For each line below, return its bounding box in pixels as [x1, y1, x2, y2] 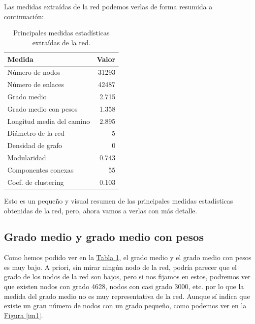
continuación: [4, 11, 44, 21]
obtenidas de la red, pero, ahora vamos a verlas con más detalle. [4, 205, 197, 215]
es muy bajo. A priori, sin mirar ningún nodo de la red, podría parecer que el [4, 262, 237, 272]
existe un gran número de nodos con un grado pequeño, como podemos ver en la [4, 300, 247, 311]
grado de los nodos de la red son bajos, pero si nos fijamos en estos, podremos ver [4, 271, 251, 282]
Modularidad [7, 152, 46, 163]
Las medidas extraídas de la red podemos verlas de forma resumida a [4, 1, 213, 11]
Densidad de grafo [7, 140, 62, 150]
